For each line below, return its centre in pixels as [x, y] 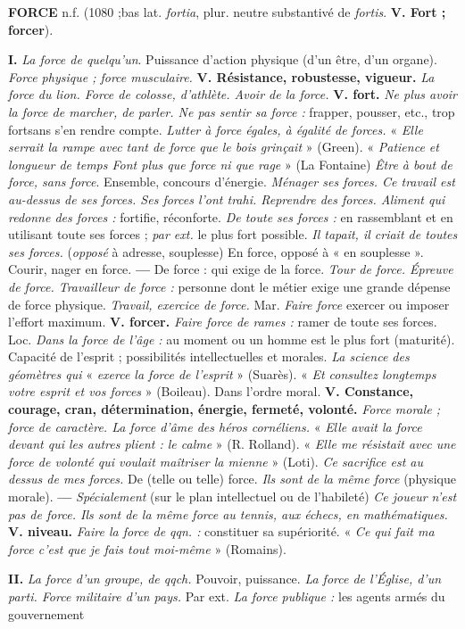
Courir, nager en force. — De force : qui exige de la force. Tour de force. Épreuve [231, 269]
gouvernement [46, 613]
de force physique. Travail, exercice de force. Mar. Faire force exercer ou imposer [229, 304]
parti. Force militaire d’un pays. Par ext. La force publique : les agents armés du [227, 596]
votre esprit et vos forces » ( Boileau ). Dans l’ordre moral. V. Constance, [211, 391]
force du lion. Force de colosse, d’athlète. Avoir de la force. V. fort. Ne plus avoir [233, 94]
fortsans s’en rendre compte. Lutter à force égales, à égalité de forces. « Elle [216, 129]
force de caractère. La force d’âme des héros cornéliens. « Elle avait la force [215, 426]
